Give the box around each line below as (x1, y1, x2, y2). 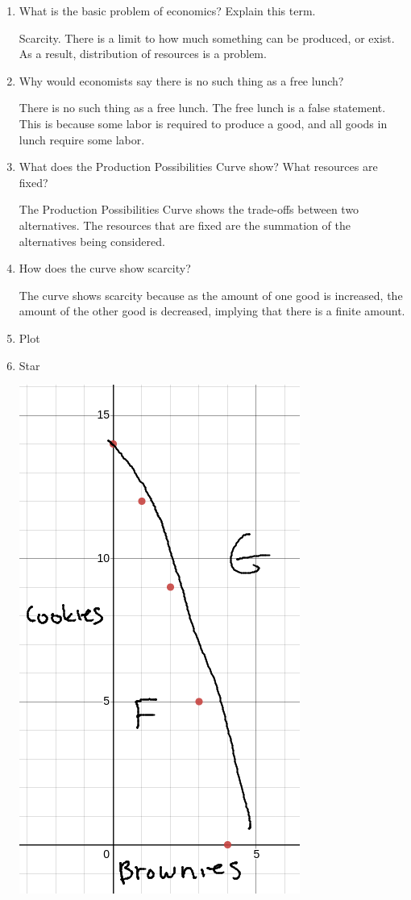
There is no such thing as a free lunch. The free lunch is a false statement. (19, 99, 386, 116)
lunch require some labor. (19, 131, 145, 148)
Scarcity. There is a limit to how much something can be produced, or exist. (19, 29, 395, 46)
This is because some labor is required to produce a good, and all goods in (19, 115, 388, 131)
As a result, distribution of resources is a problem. (19, 45, 267, 62)
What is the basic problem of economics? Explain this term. (19, 2, 316, 19)
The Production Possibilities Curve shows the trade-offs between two (19, 201, 359, 218)
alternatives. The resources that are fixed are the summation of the (19, 216, 351, 233)
